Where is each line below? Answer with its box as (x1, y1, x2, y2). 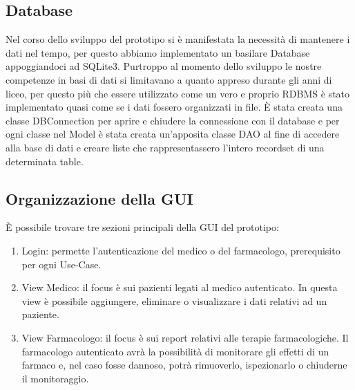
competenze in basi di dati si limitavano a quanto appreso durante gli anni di (6, 72, 332, 86)
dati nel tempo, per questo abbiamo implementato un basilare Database (6, 45, 310, 59)
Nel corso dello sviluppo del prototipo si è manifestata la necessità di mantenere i (6, 32, 350, 46)
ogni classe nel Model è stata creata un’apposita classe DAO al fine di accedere (6, 127, 340, 141)
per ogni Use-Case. (21, 257, 102, 271)
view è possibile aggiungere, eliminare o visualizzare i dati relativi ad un (21, 293, 327, 308)
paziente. (21, 307, 59, 322)
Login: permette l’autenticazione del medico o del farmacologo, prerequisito (21, 243, 340, 257)
